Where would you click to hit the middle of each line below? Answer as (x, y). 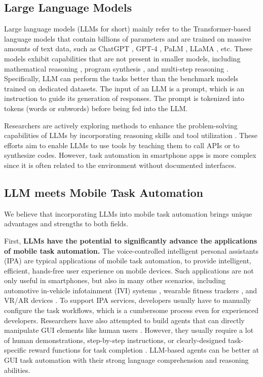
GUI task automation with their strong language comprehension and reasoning (126, 360)
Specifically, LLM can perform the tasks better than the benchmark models (121, 78)
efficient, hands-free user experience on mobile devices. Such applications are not (129, 270)
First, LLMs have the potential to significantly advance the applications (131, 240)
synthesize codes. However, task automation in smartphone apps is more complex (130, 155)
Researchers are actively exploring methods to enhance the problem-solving (121, 125)
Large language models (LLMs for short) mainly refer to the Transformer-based (128, 29)
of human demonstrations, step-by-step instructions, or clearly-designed (115, 340)
